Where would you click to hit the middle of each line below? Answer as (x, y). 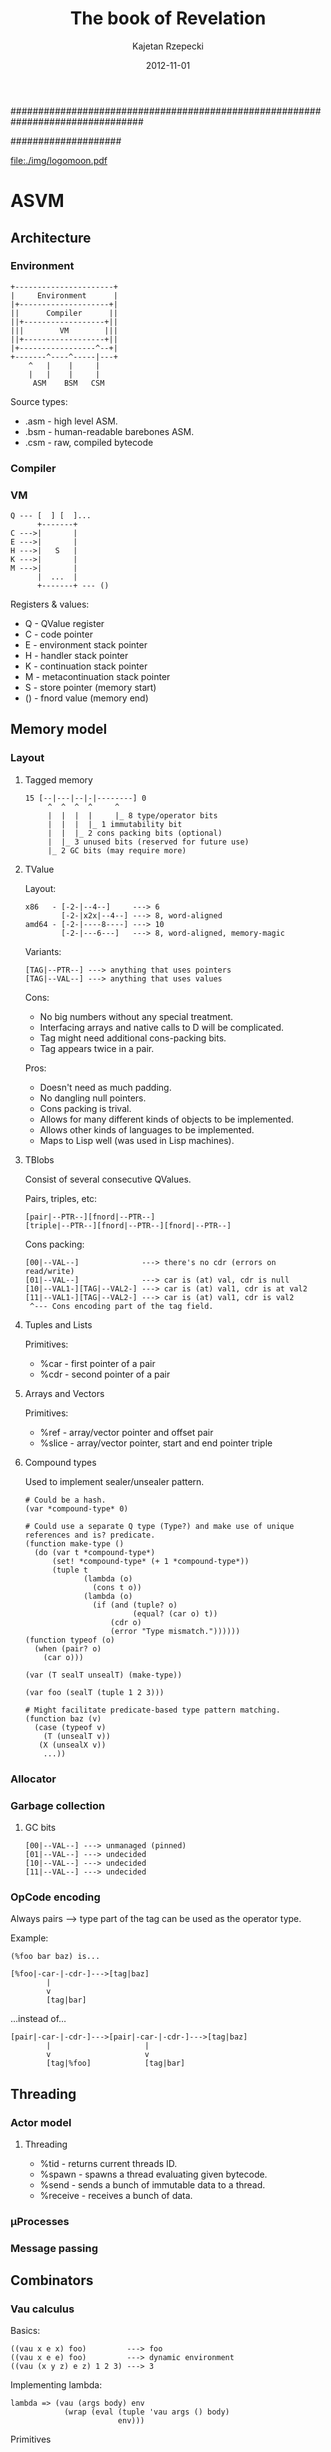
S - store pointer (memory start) (90, 688)
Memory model (59, 729)
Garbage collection (58, 1805)
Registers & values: (50, 604)
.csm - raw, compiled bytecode (89, 442)
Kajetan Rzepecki (168, 46)
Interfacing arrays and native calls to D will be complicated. (162, 1027)
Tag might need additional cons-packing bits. (133, 1038)
